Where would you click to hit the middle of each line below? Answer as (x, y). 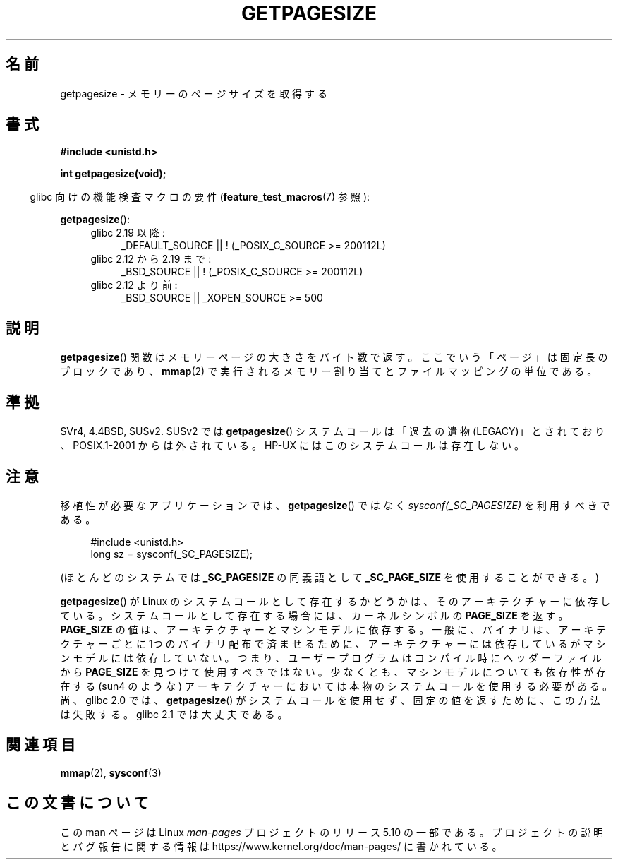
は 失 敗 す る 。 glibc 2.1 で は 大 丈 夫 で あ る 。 (174, 714)
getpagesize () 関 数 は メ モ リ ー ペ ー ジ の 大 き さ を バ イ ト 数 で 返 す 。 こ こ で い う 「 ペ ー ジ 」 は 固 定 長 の (334, 357)
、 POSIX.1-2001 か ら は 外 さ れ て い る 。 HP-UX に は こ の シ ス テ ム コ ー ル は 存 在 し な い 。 (292, 446)
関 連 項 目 (41, 745)
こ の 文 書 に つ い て (77, 803)
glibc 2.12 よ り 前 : (134, 285)
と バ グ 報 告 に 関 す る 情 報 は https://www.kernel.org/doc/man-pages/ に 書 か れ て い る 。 (281, 846)
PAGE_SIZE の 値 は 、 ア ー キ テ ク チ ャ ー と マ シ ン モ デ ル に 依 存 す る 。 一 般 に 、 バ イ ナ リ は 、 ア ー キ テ (333, 629)
